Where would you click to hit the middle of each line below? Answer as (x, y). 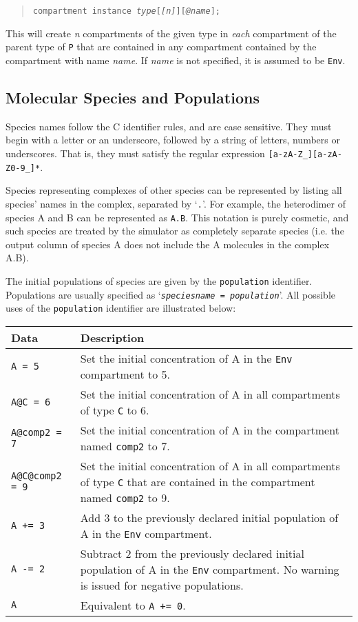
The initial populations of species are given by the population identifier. (159, 280)
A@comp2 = (36, 432)
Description (112, 337)
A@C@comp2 (36, 476)
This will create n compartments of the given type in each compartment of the (171, 33)
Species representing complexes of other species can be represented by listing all (174, 190)
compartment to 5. (125, 374)
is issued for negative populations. (162, 585)
